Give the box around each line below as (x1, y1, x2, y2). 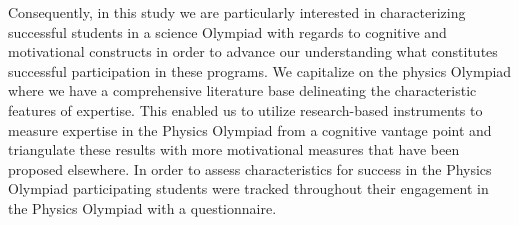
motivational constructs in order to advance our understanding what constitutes (8, 41, 498, 62)
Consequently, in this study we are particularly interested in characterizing (8, 2, 466, 22)
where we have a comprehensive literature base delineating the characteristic (8, 80, 477, 101)
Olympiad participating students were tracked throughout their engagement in (8, 178, 489, 199)
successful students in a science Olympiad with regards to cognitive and (8, 21, 447, 42)
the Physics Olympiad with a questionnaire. (8, 197, 277, 218)
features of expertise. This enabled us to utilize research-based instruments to (8, 99, 483, 120)
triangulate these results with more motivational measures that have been (8, 139, 460, 160)
